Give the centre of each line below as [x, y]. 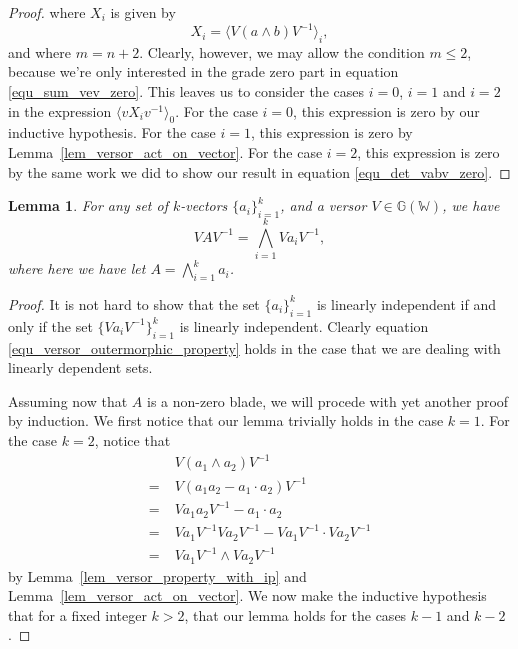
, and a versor [323, 205]
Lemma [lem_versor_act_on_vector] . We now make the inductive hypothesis [247, 595]
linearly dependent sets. [80, 367]
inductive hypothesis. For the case [112, 132]
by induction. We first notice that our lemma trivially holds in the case [226, 420]
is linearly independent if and [406, 303]
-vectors [204, 205]
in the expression [60, 110]
